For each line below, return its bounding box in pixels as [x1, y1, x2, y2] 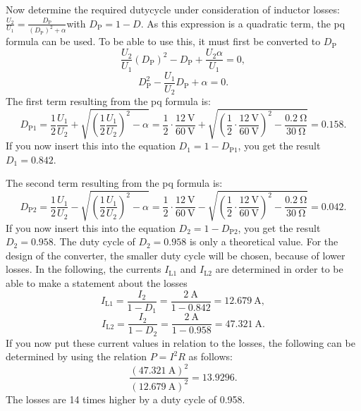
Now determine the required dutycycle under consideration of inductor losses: [6, 2, 340, 16]
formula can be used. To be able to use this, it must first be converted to [6, 34, 321, 49]
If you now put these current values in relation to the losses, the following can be [6, 335, 355, 350]
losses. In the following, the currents [6, 262, 161, 276]
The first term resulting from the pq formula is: [6, 94, 211, 109]
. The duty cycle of [53, 234, 135, 249]
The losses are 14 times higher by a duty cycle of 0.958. [6, 391, 245, 406]
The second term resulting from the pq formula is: [6, 176, 223, 190]
